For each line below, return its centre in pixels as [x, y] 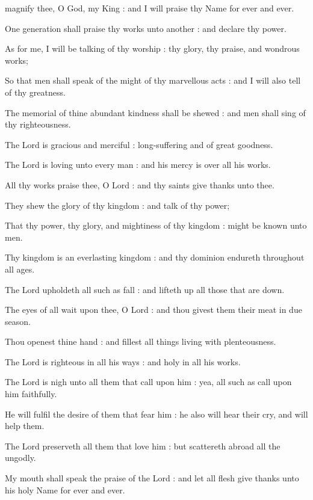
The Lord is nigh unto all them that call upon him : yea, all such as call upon [148, 382]
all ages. [20, 269]
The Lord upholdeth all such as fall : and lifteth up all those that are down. [145, 289]
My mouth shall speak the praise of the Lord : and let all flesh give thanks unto [152, 478]
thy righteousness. [38, 124]
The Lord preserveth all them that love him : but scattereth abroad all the [143, 446]
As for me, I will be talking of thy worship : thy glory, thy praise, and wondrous [152, 48]
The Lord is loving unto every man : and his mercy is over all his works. [138, 165]
